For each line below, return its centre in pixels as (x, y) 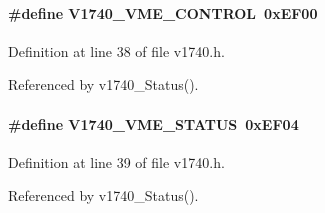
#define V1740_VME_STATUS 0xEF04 (153, 123)
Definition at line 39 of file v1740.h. (116, 161)
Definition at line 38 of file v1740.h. (116, 50)
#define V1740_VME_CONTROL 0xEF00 (163, 12)
